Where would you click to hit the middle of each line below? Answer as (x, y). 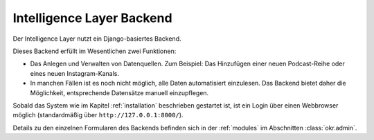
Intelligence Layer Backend (92, 18)
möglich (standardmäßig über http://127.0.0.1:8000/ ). (98, 115)
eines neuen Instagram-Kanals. (74, 73)
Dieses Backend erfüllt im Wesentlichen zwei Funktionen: (95, 51)
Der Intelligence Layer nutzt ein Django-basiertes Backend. (97, 39)
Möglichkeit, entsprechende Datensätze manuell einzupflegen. (119, 92)
